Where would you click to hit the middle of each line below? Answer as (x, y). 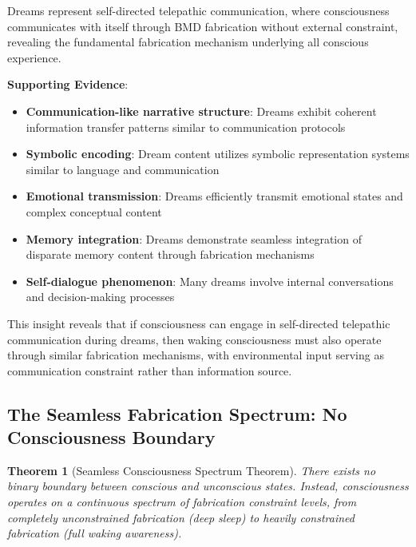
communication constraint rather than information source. (150, 370)
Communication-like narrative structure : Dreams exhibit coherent (201, 111)
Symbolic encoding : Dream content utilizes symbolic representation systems (218, 154)
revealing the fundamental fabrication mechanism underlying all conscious (188, 42)
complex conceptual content (94, 211)
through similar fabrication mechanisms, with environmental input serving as (196, 355)
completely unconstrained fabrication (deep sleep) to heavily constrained (181, 517)
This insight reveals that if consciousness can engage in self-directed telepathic (199, 323)
